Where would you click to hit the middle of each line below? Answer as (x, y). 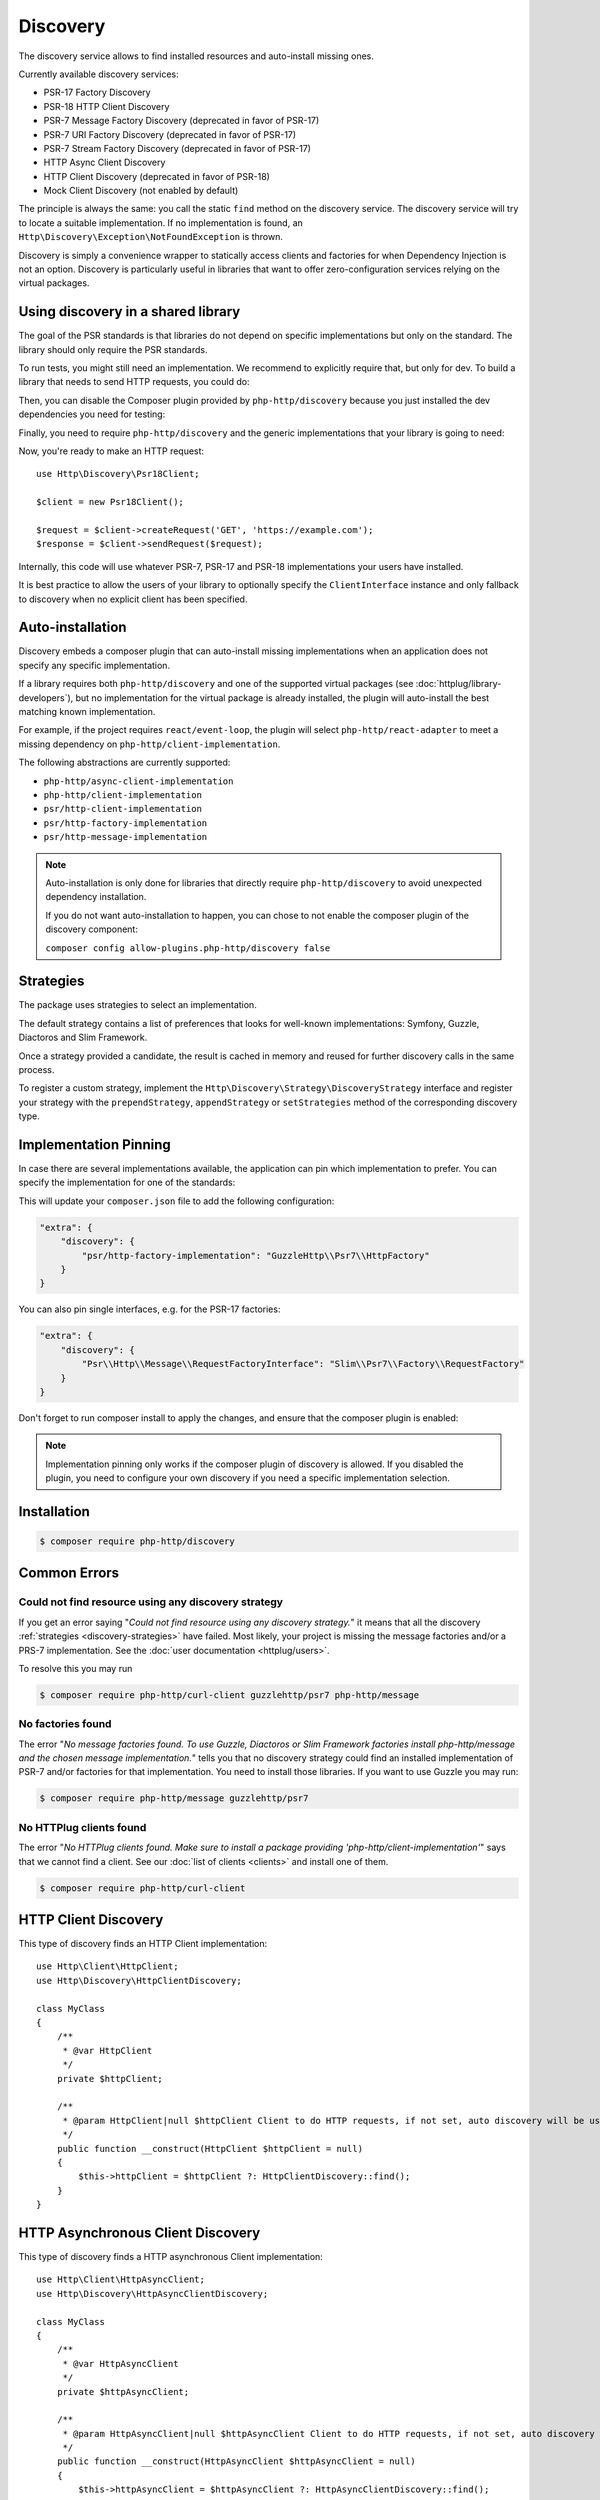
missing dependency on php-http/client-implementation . (149, 744)
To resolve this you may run (75, 1668)
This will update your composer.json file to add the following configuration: (176, 1201)
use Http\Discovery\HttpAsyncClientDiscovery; (152, 2293)
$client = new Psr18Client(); (110, 502)
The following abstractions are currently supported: (124, 762)
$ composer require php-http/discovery (137, 1541)
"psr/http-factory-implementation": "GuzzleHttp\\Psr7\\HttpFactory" (255, 1255)
